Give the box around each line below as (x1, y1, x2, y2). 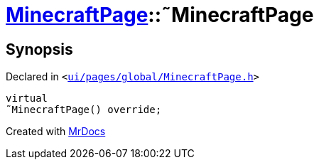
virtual (6, 92, 48, 105)
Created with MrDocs (6, 125, 106, 138)
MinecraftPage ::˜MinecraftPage (6, 3, 314, 27)
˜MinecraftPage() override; (6, 104, 162, 116)
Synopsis (6, 40, 73, 58)
